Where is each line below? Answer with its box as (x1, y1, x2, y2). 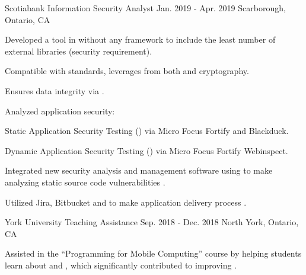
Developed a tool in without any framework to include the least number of (5, 33, 276, 46)
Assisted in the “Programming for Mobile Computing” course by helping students (5, 247, 302, 260)
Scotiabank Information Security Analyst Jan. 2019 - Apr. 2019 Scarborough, (5, 2, 286, 14)
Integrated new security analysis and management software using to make (5, 164, 273, 177)
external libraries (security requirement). (5, 44, 152, 57)
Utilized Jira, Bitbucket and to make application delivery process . (5, 196, 247, 208)
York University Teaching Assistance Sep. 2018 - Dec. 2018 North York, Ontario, (5, 216, 299, 228)
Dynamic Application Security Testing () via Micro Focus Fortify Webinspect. (5, 144, 288, 156)
